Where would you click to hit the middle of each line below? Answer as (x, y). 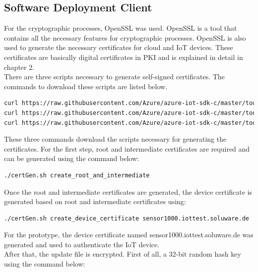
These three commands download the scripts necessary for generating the (115, 139)
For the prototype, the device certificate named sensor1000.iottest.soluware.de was (129, 235)
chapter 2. (19, 67)
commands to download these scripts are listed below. (86, 86)
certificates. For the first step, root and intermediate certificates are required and (127, 148)
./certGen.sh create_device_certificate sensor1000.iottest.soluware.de (127, 218)
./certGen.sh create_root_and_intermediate (77, 175)
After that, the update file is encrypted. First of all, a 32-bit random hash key (123, 254)
